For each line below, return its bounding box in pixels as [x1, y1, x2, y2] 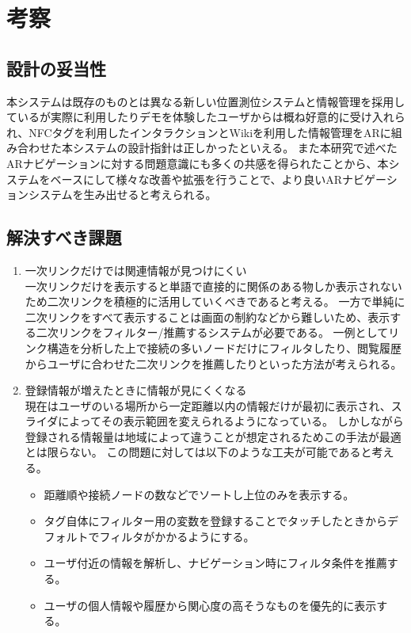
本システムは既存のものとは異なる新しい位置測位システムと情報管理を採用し [6, 93, 405, 109]
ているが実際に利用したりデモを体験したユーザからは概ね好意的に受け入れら [6, 109, 405, 125]
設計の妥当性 [6, 55, 106, 80]
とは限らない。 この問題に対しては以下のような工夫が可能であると [25, 444, 372, 460]
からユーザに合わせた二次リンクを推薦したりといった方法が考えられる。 [25, 355, 402, 372]
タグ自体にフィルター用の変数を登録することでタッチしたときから [44, 513, 387, 529]
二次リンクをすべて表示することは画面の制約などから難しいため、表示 [25, 308, 390, 325]
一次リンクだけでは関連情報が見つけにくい [25, 261, 247, 278]
